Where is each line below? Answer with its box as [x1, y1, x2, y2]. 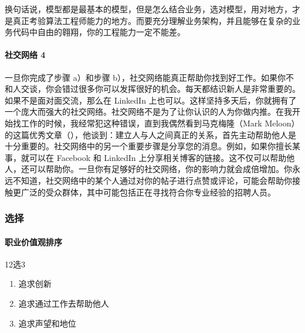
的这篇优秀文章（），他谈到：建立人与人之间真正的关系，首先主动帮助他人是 [5, 128, 296, 140]
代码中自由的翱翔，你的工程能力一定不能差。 [12, 26, 185, 38]
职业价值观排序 [5, 235, 62, 248]
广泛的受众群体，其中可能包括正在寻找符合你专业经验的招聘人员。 [21, 186, 276, 198]
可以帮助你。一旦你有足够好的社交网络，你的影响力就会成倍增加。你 [29, 163, 292, 175]
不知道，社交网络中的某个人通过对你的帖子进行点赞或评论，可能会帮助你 [12, 174, 292, 186]
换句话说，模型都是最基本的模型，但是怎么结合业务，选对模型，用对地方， [5, 3, 292, 15]
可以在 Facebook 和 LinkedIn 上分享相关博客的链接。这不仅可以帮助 [29, 151, 287, 163]
